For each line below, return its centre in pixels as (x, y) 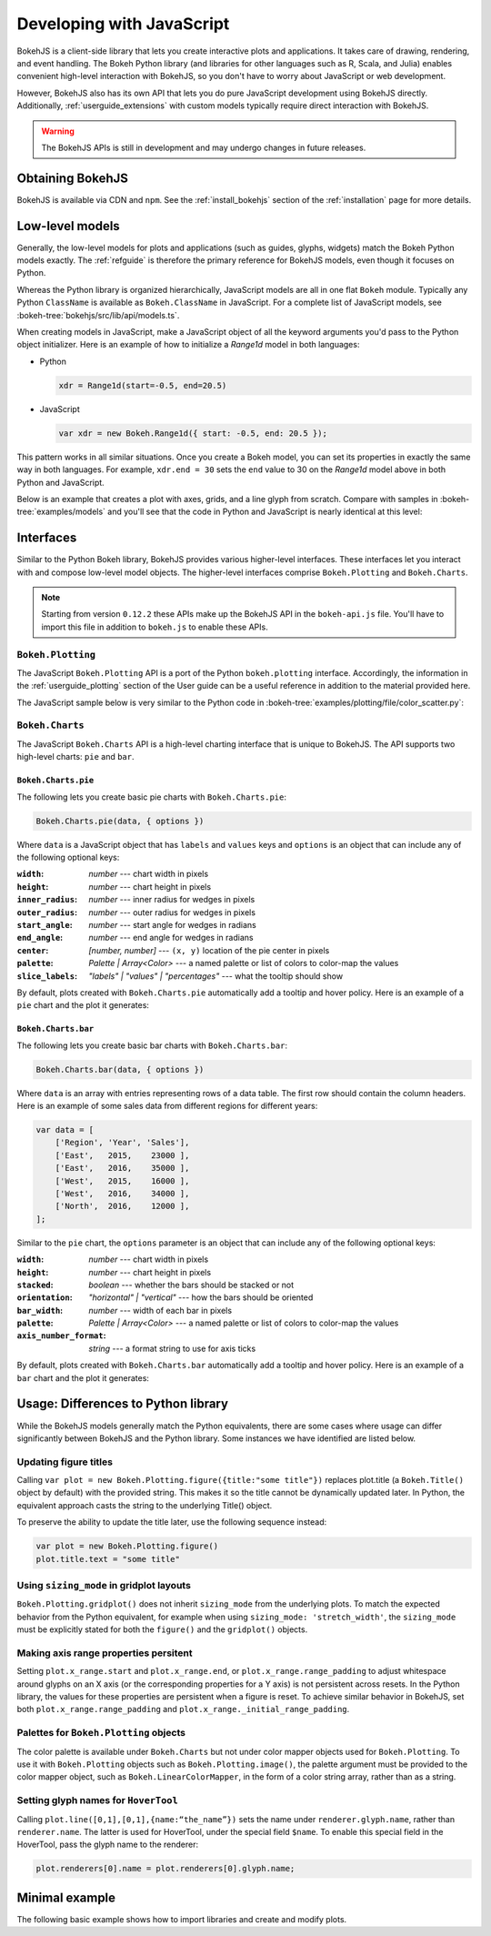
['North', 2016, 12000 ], (122, 1206)
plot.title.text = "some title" (108, 1559)
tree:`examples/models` (61, 512)
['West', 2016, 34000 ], (122, 1193)
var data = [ (65, 1130)
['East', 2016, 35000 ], (122, 1168)
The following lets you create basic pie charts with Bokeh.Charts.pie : (151, 797)
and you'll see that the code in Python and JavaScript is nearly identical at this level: (265, 512)
